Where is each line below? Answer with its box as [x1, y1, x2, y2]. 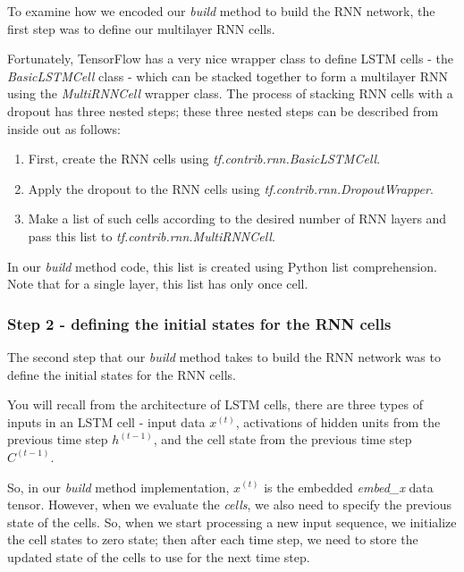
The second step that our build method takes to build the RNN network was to [7, 347, 441, 366]
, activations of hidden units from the [235, 412, 441, 431]
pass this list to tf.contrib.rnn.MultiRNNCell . [28, 226, 275, 245]
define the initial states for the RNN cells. [7, 365, 236, 383]
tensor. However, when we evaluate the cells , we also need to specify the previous [7, 495, 452, 514]
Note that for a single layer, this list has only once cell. [7, 274, 308, 293]
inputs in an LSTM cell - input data [7, 412, 206, 431]
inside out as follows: [7, 119, 122, 138]
